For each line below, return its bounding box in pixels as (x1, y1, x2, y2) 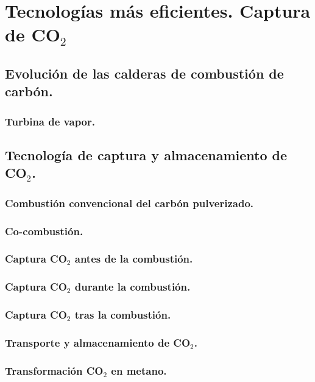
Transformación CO (5, 363, 104, 378)
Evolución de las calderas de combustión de (5, 63, 284, 82)
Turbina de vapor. (5, 113, 95, 129)
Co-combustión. (5, 223, 83, 238)
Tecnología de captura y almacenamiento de (5, 145, 288, 164)
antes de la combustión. (74, 251, 193, 266)
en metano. (111, 363, 167, 378)
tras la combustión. (74, 307, 171, 322)
